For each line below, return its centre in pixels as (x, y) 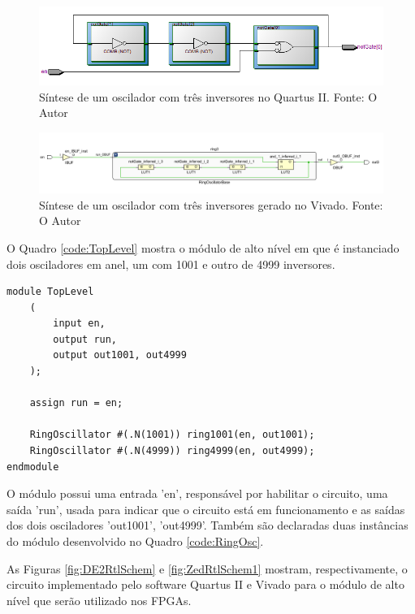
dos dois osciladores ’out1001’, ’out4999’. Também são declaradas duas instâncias (207, 525)
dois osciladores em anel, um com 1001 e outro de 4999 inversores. (171, 264)
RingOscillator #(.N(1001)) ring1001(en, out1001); (172, 435)
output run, (85, 339)
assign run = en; (76, 403)
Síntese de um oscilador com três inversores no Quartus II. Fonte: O (208, 96)
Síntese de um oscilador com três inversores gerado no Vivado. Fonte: (211, 204)
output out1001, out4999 (120, 355)
